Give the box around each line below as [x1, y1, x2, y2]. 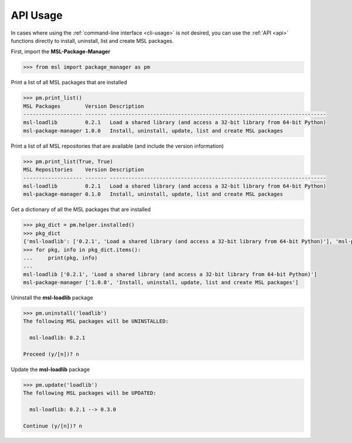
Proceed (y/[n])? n [23, 351, 79, 357]
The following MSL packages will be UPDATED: [23, 390, 157, 397]
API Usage [11, 9, 63, 22]
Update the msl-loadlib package [11, 366, 90, 373]
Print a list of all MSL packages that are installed [11, 79, 127, 86]
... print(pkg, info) [23, 254, 98, 261]
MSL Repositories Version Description [23, 166, 144, 173]
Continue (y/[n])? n [23, 422, 82, 429]
